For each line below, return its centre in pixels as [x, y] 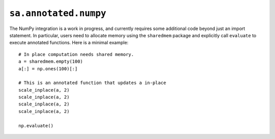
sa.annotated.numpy [58, 13]
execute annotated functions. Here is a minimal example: [69, 43]
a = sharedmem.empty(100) [51, 62]
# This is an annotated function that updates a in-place [92, 83]
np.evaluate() [36, 126]
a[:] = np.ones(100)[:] [48, 68]
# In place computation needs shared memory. [76, 54]
